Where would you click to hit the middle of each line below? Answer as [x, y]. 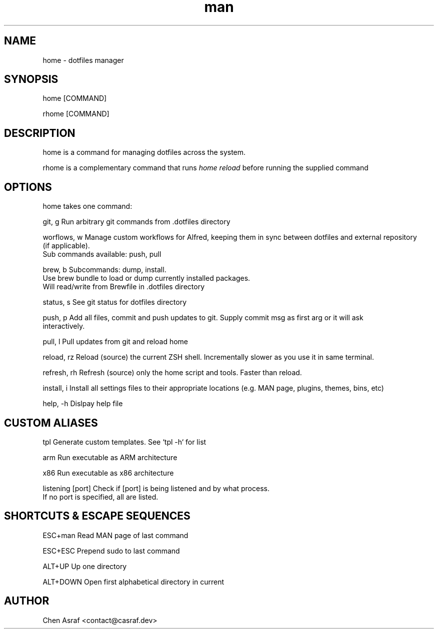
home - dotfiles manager [83, 60]
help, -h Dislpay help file [83, 404]
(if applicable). [66, 246]
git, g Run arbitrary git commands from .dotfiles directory [136, 222]
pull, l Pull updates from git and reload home [115, 342]
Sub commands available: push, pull [102, 254]
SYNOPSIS [31, 79]
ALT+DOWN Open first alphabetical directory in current [133, 582]
